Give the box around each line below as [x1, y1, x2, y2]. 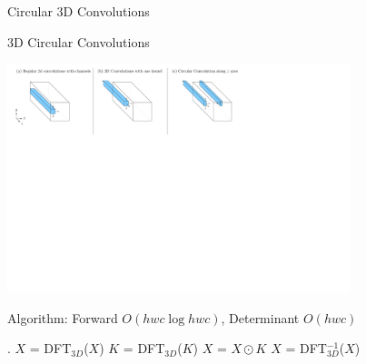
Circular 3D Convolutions [7, 2, 150, 20]
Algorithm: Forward [7, 308, 118, 327]
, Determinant [221, 308, 300, 327]
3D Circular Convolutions [7, 32, 150, 51]
